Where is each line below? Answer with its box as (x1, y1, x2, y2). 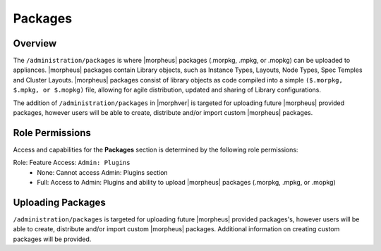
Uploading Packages (13, 196, 106, 208)
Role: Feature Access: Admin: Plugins (13, 159, 131, 167)
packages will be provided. (13, 235, 92, 243)
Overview (13, 37, 57, 49)
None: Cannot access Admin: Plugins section (37, 168, 169, 176)
